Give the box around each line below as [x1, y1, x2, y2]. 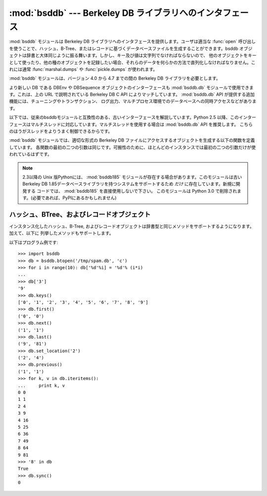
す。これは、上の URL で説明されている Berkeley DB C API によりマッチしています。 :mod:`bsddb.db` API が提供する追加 [9, 92, 255, 98]
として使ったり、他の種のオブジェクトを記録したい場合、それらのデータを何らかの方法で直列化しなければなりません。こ [9, 59, 256, 65]
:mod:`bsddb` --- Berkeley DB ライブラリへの [9, 7, 197, 18]
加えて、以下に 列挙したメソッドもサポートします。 [9, 230, 114, 236]
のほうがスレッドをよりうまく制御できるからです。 [9, 128, 113, 134]
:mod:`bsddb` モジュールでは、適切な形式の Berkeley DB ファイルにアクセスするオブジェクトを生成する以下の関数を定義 [9, 137, 255, 143]
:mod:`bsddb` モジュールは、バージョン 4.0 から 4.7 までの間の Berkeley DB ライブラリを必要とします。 [9, 75, 221, 81]
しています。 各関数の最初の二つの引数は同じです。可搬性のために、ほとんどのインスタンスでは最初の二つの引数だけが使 [9, 144, 256, 150]
